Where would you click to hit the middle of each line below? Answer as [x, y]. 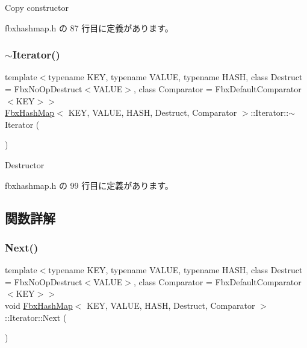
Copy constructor [37, 7]
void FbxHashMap [39, 305]
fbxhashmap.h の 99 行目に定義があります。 [89, 185]
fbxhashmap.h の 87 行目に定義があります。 [89, 27]
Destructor [25, 164]
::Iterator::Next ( [36, 317]
